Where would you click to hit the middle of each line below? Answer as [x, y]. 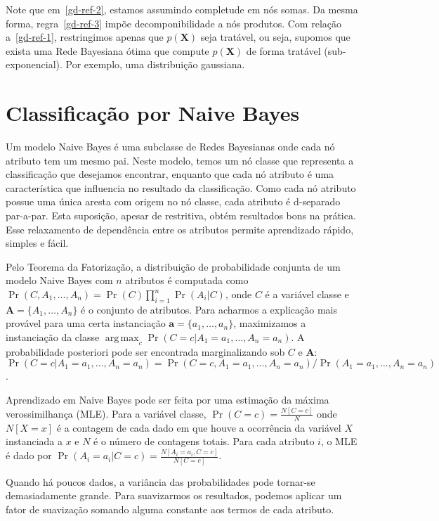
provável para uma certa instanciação [86, 323]
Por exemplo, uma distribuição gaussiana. [155, 64]
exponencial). [34, 64]
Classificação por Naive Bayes [153, 113]
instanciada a [34, 441]
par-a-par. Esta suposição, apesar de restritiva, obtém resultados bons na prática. [181, 216]
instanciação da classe [53, 337]
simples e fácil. [37, 243]
